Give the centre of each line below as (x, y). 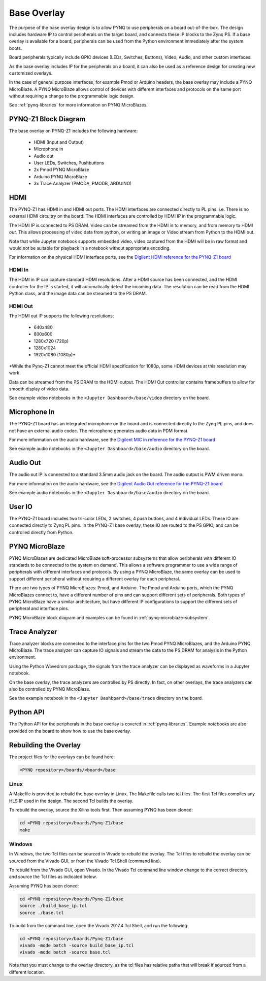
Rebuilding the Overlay (45, 745)
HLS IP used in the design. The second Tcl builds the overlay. (71, 801)
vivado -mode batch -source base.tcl (65, 952)
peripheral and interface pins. (39, 609)
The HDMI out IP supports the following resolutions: (62, 316)
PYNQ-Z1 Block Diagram (47, 119)
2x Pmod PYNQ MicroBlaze (62, 169)
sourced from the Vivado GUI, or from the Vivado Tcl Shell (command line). (85, 861)
